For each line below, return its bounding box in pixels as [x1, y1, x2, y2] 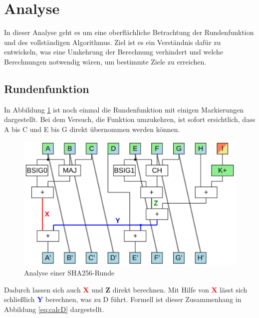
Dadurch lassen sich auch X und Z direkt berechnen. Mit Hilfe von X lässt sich [4, 284, 248, 294]
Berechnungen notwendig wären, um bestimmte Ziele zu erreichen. [4, 56, 207, 66]
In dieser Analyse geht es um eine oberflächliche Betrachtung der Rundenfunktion [4, 27, 254, 37]
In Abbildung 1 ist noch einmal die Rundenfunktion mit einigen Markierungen [4, 104, 244, 114]
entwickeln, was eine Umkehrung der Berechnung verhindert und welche [4, 46, 224, 57]
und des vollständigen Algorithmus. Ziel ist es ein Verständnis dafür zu [4, 36, 221, 47]
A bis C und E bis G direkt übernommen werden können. [4, 123, 180, 134]
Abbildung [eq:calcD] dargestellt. [4, 303, 104, 314]
